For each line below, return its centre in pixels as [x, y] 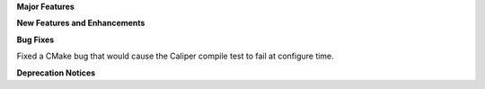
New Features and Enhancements [81, 23]
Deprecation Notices [56, 73]
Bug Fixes [35, 40]
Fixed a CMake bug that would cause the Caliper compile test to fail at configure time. [175, 56]
